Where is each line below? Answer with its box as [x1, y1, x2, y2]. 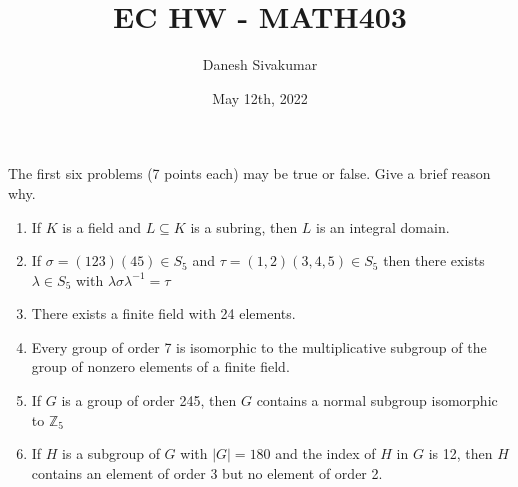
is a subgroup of [62, 443, 160, 464]
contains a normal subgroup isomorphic [256, 390, 498, 411]
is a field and [62, 216, 141, 237]
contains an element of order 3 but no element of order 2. [31, 462, 383, 483]
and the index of [275, 443, 376, 464]
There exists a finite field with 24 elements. [31, 303, 296, 324]
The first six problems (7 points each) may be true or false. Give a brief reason [8, 163, 491, 184]
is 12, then [428, 443, 493, 464]
